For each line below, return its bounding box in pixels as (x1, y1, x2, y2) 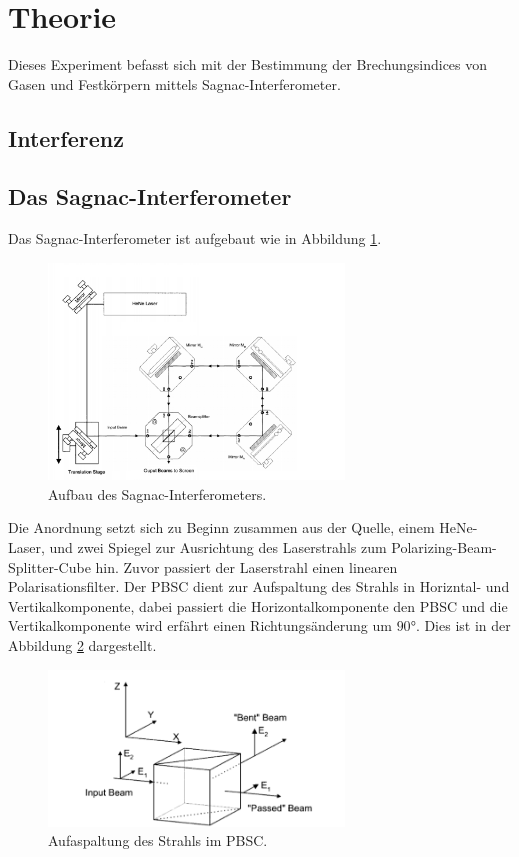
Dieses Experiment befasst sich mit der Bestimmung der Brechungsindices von (8, 54, 488, 75)
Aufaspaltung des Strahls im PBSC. (48, 830, 268, 851)
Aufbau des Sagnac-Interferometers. (48, 483, 267, 504)
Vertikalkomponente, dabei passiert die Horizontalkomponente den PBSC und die (8, 595, 508, 616)
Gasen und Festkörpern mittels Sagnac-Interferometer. (8, 73, 341, 94)
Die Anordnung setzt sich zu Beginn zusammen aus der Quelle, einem (8, 517, 435, 538)
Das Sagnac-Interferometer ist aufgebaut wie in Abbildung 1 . (8, 228, 382, 249)
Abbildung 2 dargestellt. (8, 635, 157, 656)
